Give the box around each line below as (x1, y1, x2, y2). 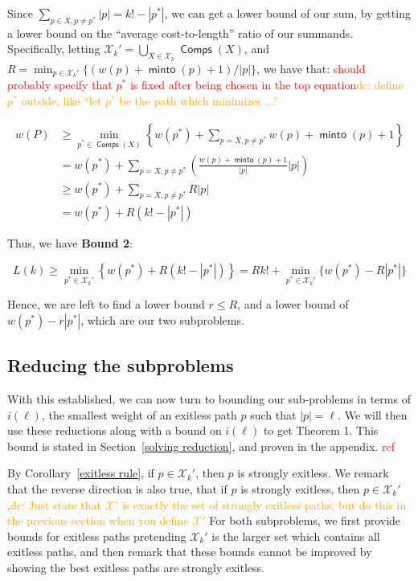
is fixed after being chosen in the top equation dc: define (129, 76, 404, 93)
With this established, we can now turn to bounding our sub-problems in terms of (7, 390, 411, 407)
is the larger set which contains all (211, 527, 380, 544)
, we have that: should (256, 59, 366, 76)
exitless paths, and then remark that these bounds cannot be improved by (7, 543, 372, 560)
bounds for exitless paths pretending (7, 527, 186, 544)
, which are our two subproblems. (80, 311, 244, 328)
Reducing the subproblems (7, 353, 234, 378)
